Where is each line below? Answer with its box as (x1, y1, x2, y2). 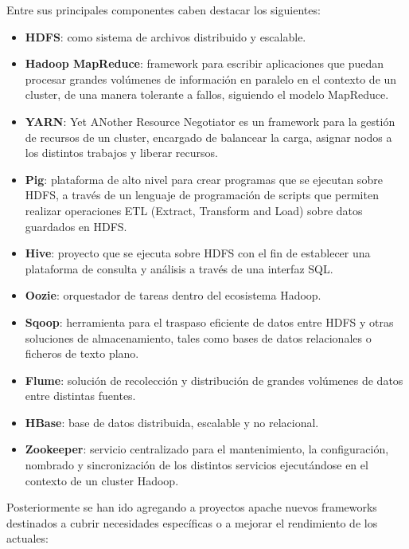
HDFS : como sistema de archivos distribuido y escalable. (25, 28, 306, 45)
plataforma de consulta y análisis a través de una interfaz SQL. (25, 260, 333, 276)
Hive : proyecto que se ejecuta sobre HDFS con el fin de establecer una (25, 245, 371, 261)
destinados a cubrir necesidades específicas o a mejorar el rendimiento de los (6, 514, 378, 531)
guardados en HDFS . (25, 218, 127, 234)
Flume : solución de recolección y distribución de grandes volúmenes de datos (25, 371, 403, 388)
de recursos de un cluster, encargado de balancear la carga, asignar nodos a (25, 128, 392, 145)
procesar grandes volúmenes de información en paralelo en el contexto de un (25, 70, 397, 87)
